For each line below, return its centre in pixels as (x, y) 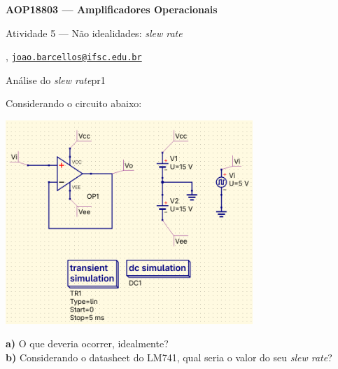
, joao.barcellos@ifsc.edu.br (74, 56)
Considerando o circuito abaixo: (74, 103)
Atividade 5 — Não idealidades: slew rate (94, 33)
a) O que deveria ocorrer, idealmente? (87, 343)
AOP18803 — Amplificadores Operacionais (112, 9)
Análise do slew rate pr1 (56, 79)
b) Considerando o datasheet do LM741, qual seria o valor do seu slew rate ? (169, 357)
